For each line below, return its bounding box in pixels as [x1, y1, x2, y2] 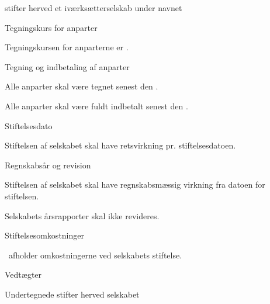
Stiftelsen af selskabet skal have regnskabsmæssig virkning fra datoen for [5, 178, 265, 191]
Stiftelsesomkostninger [5, 229, 84, 241]
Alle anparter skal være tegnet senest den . [5, 80, 158, 92]
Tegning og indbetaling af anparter [5, 60, 130, 72]
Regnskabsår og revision [5, 158, 91, 171]
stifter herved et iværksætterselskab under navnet [5, 2, 182, 13]
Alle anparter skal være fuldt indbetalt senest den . [5, 99, 188, 112]
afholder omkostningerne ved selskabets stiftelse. [8, 248, 182, 261]
